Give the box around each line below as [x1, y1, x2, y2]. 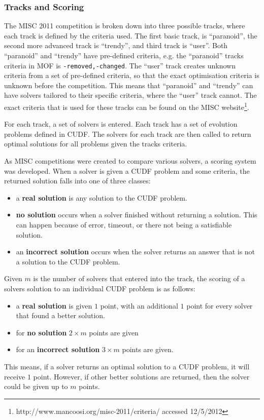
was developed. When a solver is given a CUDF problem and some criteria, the [4, 165, 250, 176]
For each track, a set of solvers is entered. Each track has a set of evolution [4, 119, 238, 129]
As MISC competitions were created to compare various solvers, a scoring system [4, 156, 256, 166]
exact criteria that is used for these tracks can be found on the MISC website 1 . [4, 100, 249, 112]
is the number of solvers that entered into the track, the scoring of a [33, 273, 245, 284]
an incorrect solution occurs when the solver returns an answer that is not [16, 246, 255, 257]
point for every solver [186, 300, 253, 311]
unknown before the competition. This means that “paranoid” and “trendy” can [4, 80, 253, 90]
